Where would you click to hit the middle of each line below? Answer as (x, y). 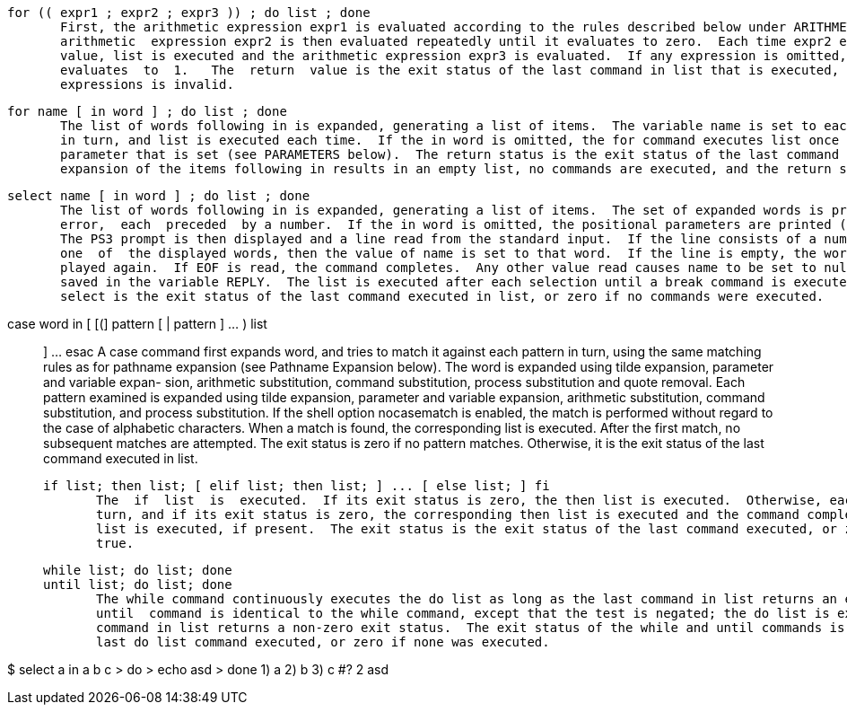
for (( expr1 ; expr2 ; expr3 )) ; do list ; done (189, 13)
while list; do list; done (138, 570)
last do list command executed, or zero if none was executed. (323, 642)
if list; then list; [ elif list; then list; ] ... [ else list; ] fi (297, 486)
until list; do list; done (138, 585)
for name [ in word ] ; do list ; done (147, 111)
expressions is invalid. (147, 84)
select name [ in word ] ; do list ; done (159, 196)
